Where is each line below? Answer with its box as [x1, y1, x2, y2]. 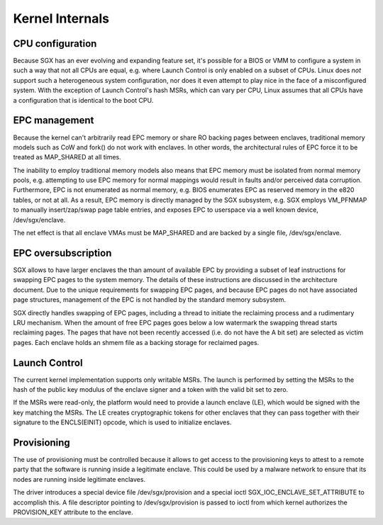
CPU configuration [13, 38, 97, 50]
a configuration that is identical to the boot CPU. [13, 96, 154, 104]
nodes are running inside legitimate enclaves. [13, 475, 145, 483]
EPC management [13, 114, 94, 127]
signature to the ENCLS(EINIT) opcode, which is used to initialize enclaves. [13, 418, 232, 427]
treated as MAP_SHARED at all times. [13, 153, 122, 162]
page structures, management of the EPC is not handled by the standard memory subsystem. [13, 295, 287, 304]
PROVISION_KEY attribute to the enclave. [13, 508, 133, 516]
